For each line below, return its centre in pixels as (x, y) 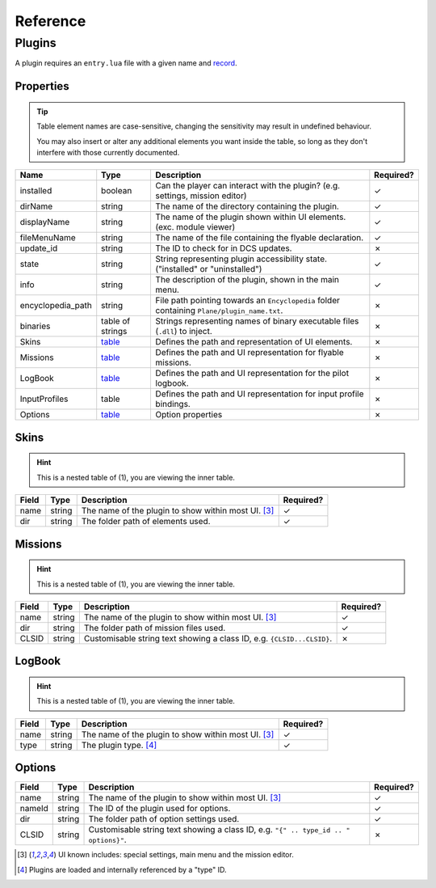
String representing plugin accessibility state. (241, 259)
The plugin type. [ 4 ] (119, 745)
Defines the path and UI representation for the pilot (252, 374)
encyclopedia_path (56, 306)
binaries (35, 326)
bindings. (173, 404)
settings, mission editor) (201, 196)
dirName (36, 206)
